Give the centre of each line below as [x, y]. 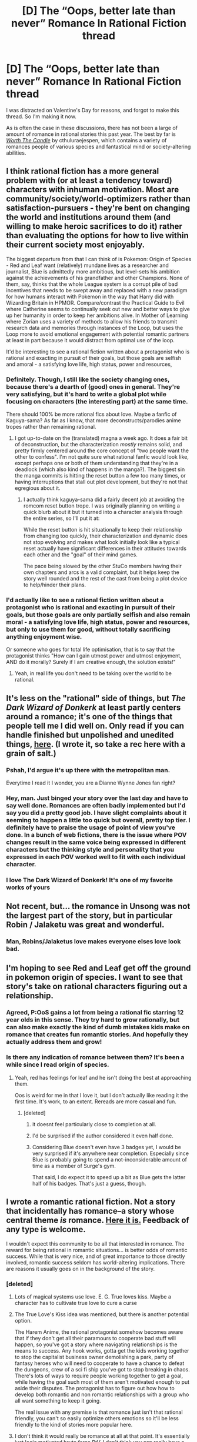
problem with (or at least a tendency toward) [89, 181]
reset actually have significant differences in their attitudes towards [105, 549]
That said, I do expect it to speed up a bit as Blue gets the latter [109, 1177]
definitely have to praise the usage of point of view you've [91, 827]
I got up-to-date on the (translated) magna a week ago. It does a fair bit [101, 438]
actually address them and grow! [54, 1042]
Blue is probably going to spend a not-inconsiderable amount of [109, 1159]
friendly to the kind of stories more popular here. [74, 1424]
